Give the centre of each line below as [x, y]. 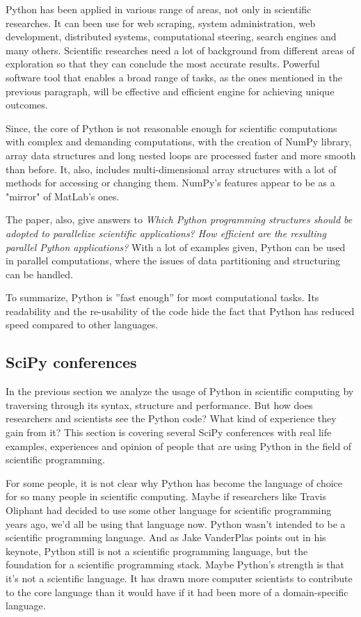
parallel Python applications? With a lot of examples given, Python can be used [176, 247]
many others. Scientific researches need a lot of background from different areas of [180, 50]
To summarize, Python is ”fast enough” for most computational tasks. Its [162, 297]
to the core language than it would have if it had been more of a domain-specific [177, 592]
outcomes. [27, 105]
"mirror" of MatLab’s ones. [63, 196]
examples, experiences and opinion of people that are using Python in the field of [179, 446]
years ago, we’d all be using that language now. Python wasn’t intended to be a [176, 523]
